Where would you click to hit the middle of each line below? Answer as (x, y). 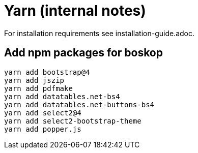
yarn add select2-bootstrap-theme (73, 121)
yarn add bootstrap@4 (47, 72)
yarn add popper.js (43, 129)
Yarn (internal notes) (75, 11)
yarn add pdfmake (38, 88)
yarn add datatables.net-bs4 (62, 96)
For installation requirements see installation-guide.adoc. (100, 33)
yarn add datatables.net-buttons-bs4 (79, 104)
